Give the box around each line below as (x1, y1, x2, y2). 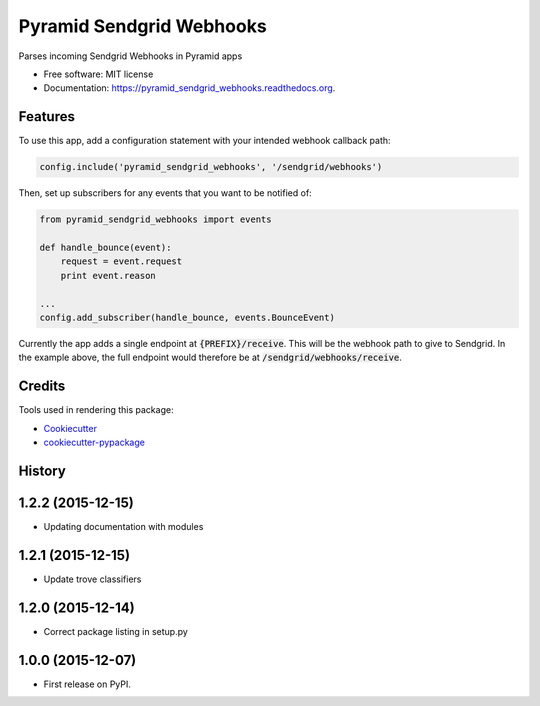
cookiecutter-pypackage (43, 436, 145, 448)
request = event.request (60, 256, 183, 267)
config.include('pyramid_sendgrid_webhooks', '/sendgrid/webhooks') (39, 161, 383, 173)
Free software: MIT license (43, 68, 154, 80)
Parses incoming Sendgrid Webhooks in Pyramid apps (18, 50, 243, 62)
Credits (18, 378, 66, 395)
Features (18, 108, 75, 125)
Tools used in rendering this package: (18, 404, 174, 416)
